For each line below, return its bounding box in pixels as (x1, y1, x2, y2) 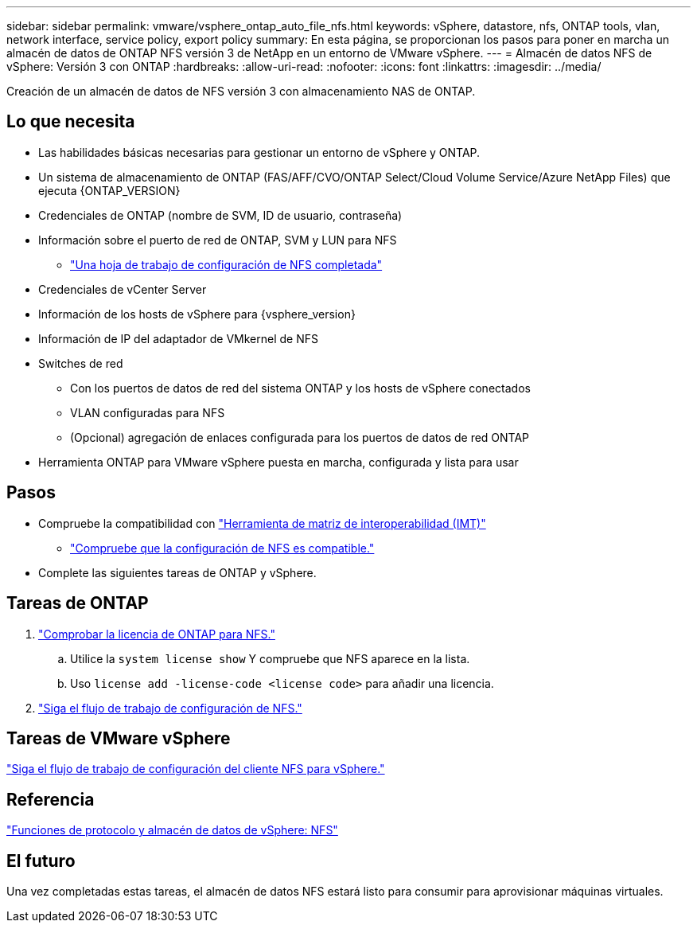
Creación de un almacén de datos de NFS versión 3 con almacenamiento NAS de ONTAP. (6, 84, 476, 98)
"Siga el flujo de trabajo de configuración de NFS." (38, 701, 302, 715)
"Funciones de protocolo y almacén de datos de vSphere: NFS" (6, 823, 338, 837)
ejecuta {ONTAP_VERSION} (38, 183, 181, 197)
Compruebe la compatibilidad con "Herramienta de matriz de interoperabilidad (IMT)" (38, 516, 486, 530)
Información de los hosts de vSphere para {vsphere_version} (38, 306, 356, 321)
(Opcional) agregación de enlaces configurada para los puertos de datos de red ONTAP (70, 430, 530, 444)
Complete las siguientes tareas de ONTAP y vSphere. (38, 565, 317, 580)
